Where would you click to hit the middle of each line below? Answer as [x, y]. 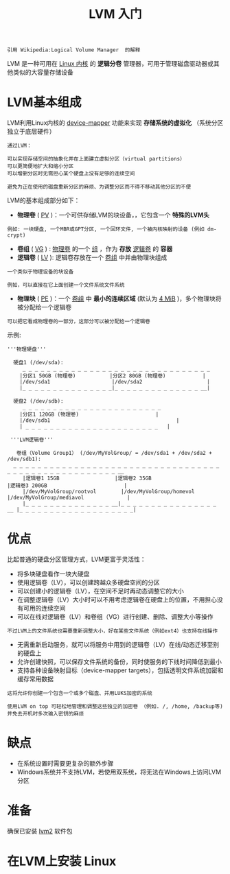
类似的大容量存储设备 [43, 72]
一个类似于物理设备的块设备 [41, 272]
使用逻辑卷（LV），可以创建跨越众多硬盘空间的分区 [88, 582]
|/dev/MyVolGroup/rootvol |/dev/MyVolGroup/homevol [108, 492]
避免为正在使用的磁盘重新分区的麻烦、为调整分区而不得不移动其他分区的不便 [99, 187]
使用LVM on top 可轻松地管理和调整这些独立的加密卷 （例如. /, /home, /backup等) [115, 707]
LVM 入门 [115, 14]
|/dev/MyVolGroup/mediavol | [69, 498]
